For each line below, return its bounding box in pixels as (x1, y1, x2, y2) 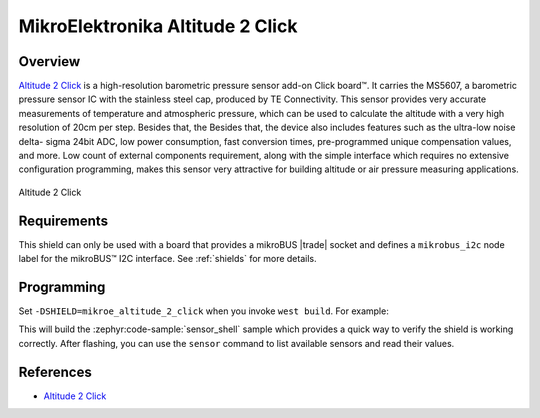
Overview (18, 53, 81, 70)
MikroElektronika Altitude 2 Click (18, 15, 298, 37)
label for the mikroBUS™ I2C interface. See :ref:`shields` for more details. (18, 253, 317, 265)
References (18, 363, 92, 380)
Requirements (18, 212, 109, 229)
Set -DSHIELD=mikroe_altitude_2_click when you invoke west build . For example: (18, 305, 389, 317)
